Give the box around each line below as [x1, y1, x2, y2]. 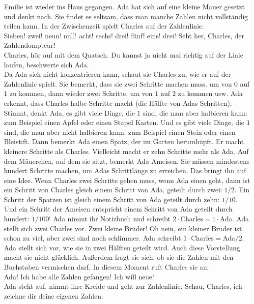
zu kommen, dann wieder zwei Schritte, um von [9, 88, 153, 98]
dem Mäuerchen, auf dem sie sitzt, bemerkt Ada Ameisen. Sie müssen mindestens [4, 155, 250, 166]
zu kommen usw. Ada [178, 88, 243, 98]
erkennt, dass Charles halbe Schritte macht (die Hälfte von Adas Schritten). [4, 97, 232, 108]
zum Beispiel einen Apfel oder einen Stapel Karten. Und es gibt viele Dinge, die [4, 117, 245, 127]
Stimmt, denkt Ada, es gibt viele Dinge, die [4, 107, 135, 118]
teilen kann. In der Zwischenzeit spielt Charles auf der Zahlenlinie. [4, 21, 204, 31]
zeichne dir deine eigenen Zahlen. [4, 290, 103, 301]
